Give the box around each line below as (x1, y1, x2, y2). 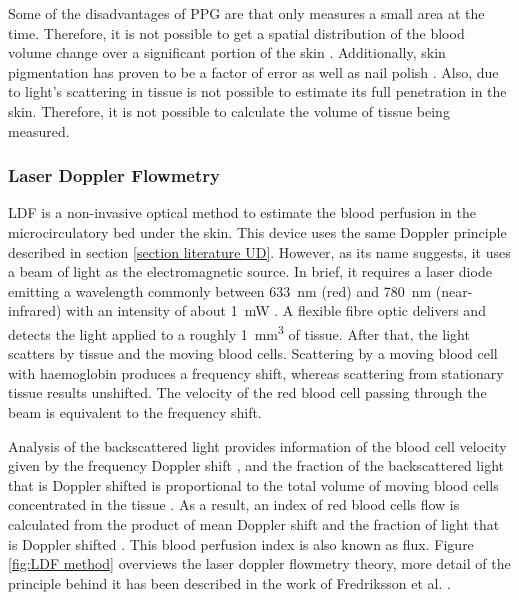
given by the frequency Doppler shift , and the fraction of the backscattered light (8, 455, 504, 476)
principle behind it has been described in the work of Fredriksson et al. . (8, 572, 451, 593)
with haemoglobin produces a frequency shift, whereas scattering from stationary (8, 362, 504, 383)
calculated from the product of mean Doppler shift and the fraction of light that (8, 513, 500, 534)
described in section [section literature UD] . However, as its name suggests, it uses (8, 241, 511, 262)
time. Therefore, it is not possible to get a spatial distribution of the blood (8, 22, 465, 43)
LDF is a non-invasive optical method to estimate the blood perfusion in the (8, 202, 476, 223)
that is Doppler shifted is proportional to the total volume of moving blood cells (8, 474, 499, 495)
